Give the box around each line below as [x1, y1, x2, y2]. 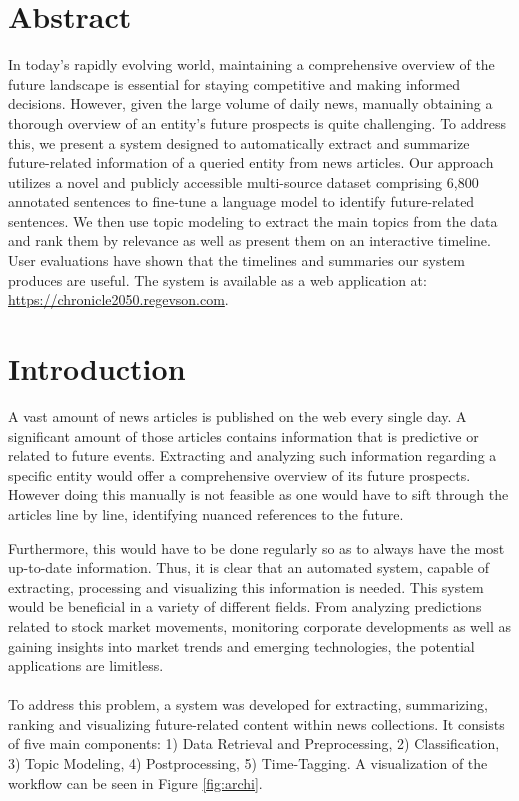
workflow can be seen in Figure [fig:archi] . [8, 772, 263, 793]
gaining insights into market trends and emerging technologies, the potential [8, 635, 475, 656]
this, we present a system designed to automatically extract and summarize [8, 132, 470, 153]
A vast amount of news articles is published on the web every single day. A [8, 405, 467, 426]
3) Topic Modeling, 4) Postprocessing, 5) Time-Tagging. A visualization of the [8, 753, 488, 774]
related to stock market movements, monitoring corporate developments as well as [8, 615, 511, 636]
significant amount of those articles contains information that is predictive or [8, 425, 479, 446]
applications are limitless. [8, 655, 164, 676]
